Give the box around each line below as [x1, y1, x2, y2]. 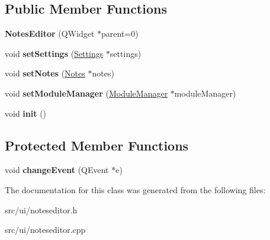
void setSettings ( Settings [5, 47, 104, 59]
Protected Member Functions [5, 136, 189, 154]
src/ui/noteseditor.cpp [5, 223, 86, 236]
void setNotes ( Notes [5, 67, 85, 79]
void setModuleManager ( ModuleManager [5, 87, 168, 99]
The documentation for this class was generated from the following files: [5, 183, 266, 196]
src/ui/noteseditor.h [5, 203, 78, 216]
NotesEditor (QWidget [5, 27, 95, 40]
